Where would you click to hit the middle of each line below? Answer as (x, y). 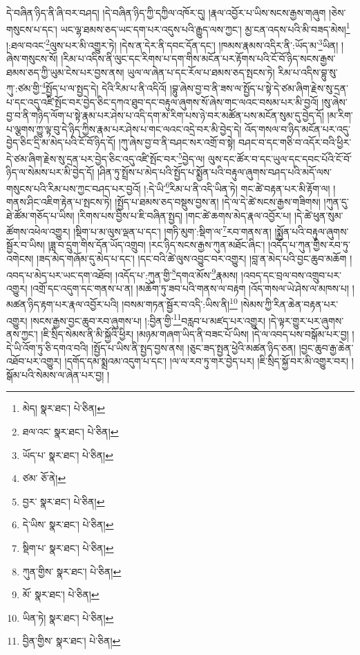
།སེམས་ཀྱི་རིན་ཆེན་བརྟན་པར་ (290, 304)
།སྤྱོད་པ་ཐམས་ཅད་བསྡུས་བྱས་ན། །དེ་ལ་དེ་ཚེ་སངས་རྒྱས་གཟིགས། (218, 201)
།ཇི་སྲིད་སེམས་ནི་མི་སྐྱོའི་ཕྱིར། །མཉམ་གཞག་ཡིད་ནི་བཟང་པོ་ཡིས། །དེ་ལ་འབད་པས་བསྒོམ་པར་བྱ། (195, 333)
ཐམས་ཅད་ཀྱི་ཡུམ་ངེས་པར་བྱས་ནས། (65, 72)
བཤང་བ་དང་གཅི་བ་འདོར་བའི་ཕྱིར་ (295, 142)
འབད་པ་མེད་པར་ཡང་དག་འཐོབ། (59, 275)
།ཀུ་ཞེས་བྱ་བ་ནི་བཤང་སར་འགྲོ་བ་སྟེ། (177, 142)
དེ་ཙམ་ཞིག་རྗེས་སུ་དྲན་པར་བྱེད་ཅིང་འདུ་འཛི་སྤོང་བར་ (92, 158)
